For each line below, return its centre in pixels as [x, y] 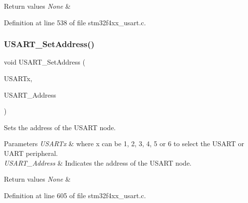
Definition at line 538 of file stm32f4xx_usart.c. [75, 22]
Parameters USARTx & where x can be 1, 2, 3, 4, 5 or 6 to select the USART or [124, 144]
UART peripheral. [31, 153]
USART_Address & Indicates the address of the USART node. [98, 162]
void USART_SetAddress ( [45, 62]
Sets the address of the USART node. [60, 127]
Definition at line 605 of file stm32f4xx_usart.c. [75, 195]
